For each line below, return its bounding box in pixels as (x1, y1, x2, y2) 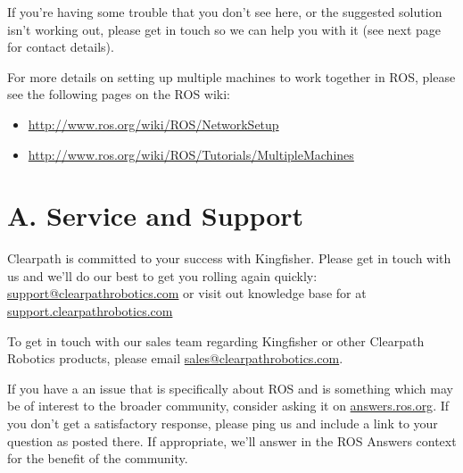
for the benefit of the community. (7, 449, 188, 468)
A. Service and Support (7, 197, 304, 234)
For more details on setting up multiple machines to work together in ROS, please (7, 67, 456, 86)
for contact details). (7, 37, 114, 56)
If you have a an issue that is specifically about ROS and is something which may (7, 378, 453, 397)
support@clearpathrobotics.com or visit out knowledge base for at (7, 284, 367, 303)
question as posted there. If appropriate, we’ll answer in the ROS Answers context (7, 431, 457, 450)
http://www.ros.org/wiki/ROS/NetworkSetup (28, 114, 279, 133)
